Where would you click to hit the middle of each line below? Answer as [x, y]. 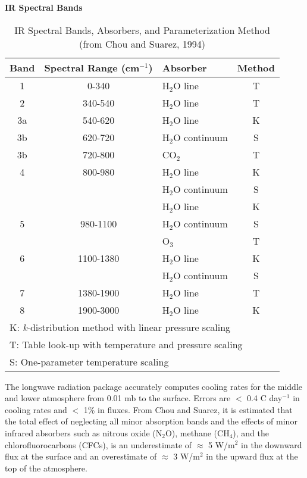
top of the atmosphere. [46, 468]
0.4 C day [265, 398]
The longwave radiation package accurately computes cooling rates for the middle [154, 386]
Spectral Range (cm [92, 67]
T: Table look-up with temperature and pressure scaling [126, 344]
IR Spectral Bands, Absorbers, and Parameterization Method [142, 30]
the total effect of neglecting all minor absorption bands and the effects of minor [151, 421]
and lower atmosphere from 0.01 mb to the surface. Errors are [118, 398]
